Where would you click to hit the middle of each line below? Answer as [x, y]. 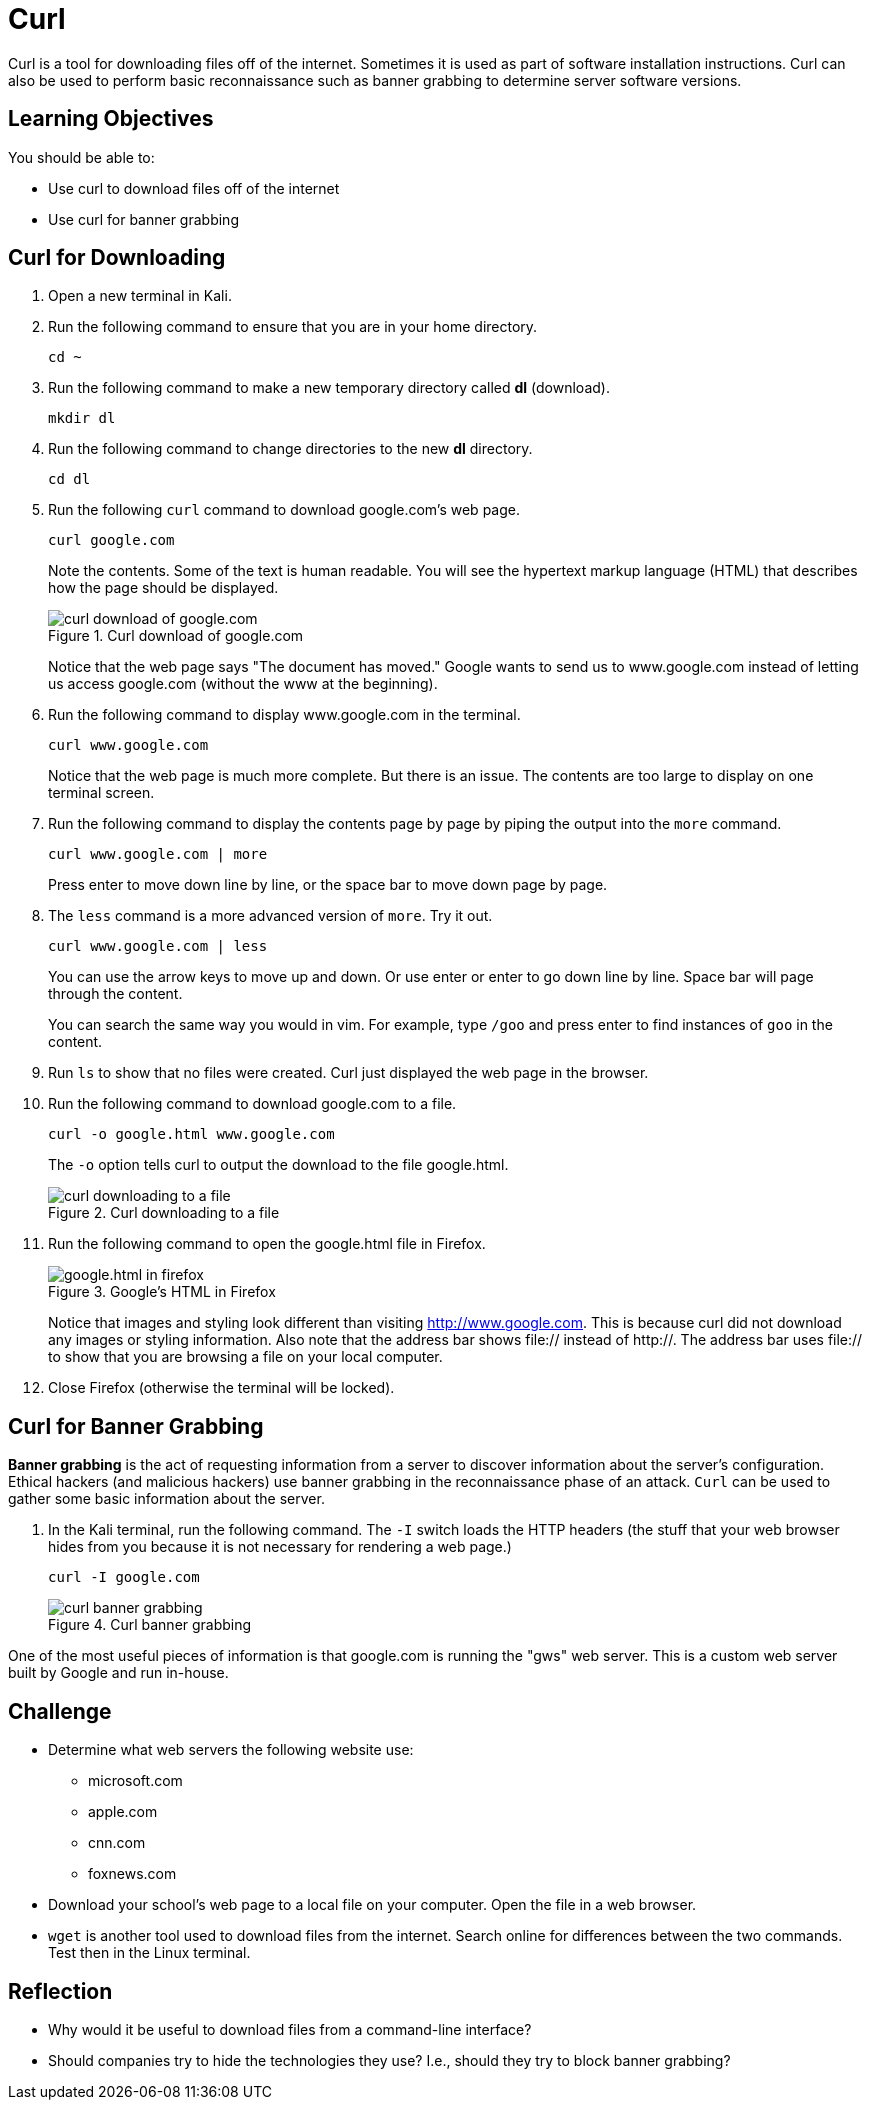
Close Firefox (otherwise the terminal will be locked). [221, 1388]
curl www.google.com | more [158, 854]
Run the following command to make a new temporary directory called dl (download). [329, 388]
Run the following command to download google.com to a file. [252, 1104]
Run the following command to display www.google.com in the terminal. [284, 715]
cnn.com [117, 1843]
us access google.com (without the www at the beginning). [243, 684]
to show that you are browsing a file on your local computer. [245, 1357]
